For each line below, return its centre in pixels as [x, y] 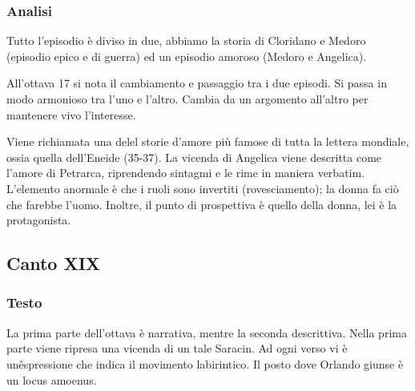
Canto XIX [54, 263]
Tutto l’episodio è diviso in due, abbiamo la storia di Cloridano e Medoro [186, 40]
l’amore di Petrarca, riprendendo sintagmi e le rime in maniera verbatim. [186, 173]
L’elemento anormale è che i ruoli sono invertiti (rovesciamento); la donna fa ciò [203, 188]
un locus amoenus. [52, 379]
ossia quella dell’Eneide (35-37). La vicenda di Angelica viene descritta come [194, 157]
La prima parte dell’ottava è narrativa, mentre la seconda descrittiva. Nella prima [207, 332]
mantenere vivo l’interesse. [71, 114]
